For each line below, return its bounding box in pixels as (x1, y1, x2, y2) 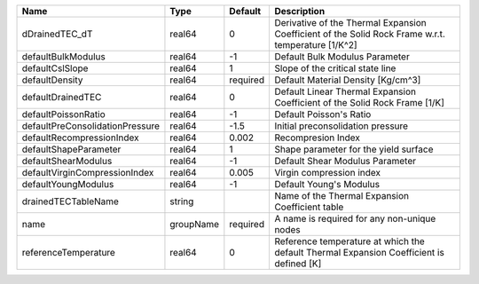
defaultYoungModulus (21, 178, 114, 190)
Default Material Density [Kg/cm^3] (274, 74, 421, 86)
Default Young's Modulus (274, 178, 381, 190)
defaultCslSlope (21, 62, 89, 75)
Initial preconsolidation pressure (274, 120, 408, 132)
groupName (169, 218, 220, 230)
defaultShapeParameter (21, 143, 122, 155)
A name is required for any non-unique (274, 213, 436, 225)
